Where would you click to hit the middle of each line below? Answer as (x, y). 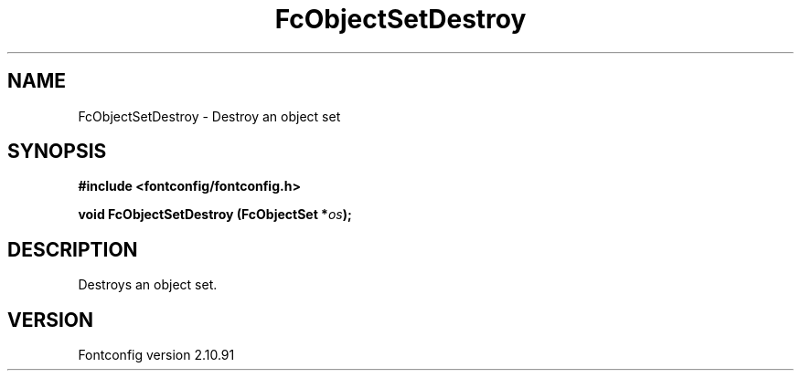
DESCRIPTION (73, 249)
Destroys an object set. (148, 285)
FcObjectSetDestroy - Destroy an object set (209, 116)
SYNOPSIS (57, 152)
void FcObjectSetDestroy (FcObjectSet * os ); (215, 215)
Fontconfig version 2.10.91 (156, 355)
